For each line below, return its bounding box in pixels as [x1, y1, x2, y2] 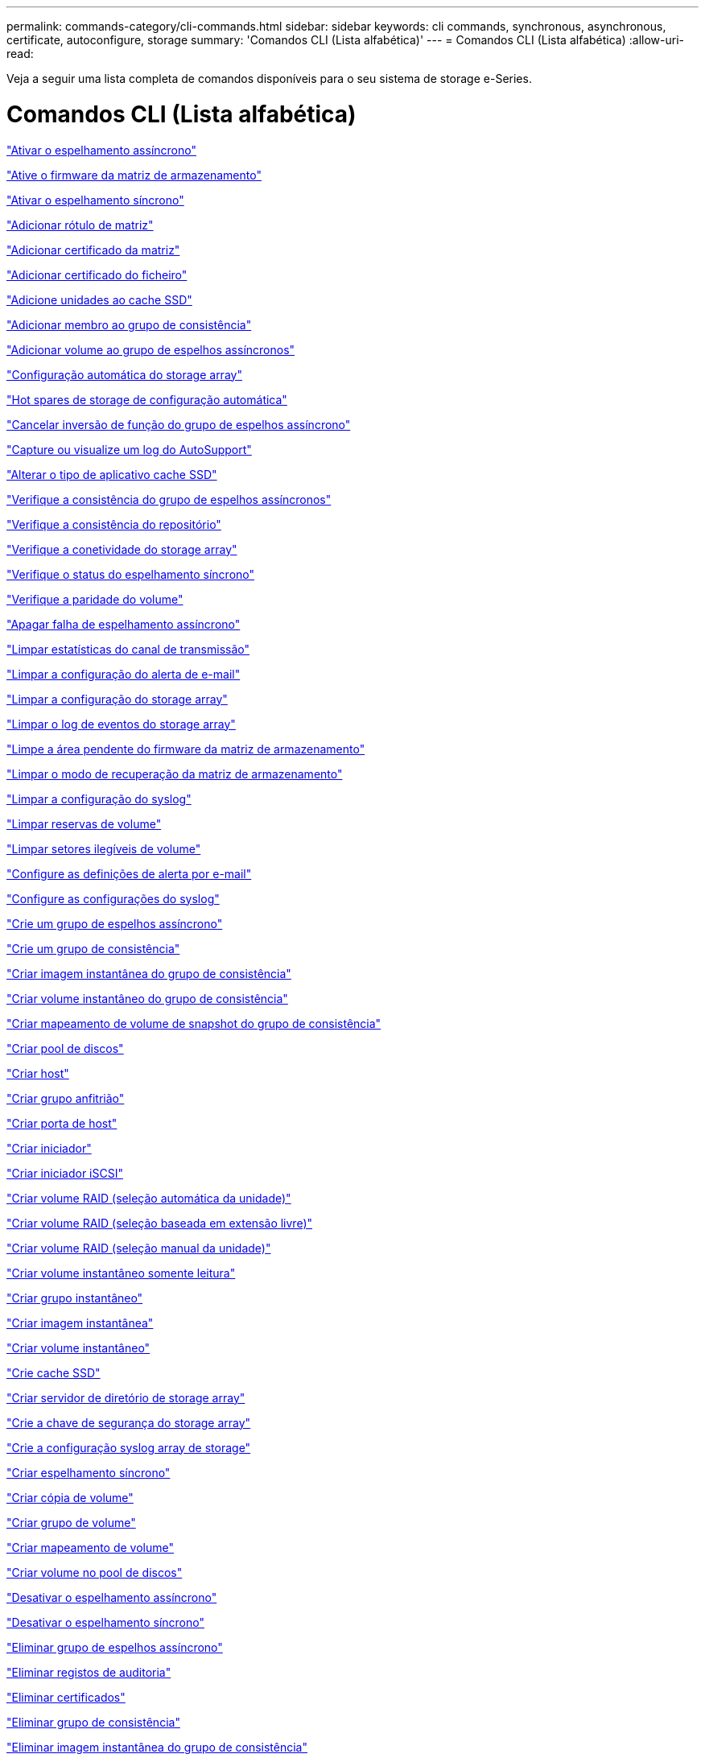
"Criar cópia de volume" [6, 1490, 134, 1504]
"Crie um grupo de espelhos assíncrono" [6, 916, 223, 931]
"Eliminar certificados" [6, 1690, 126, 1704]
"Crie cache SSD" [6, 1365, 101, 1380]
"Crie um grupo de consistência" [6, 941, 180, 955]
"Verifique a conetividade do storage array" [6, 542, 237, 556]
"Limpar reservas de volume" [6, 816, 162, 831]
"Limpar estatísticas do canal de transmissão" [6, 642, 249, 656]
